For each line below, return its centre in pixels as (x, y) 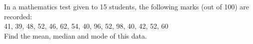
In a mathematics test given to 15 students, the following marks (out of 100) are (126, 6)
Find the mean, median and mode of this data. (75, 35)
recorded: (18, 16)
